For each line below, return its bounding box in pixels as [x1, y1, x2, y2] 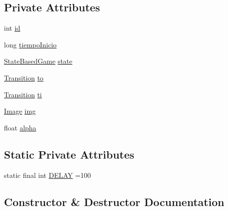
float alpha [4, 122, 37, 132]
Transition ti [4, 89, 42, 99]
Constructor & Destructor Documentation [4, 194, 225, 209]
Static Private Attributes [4, 146, 135, 162]
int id [4, 23, 21, 33]
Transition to [4, 72, 43, 83]
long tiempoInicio [4, 39, 57, 49]
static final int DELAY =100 [4, 169, 91, 180]
